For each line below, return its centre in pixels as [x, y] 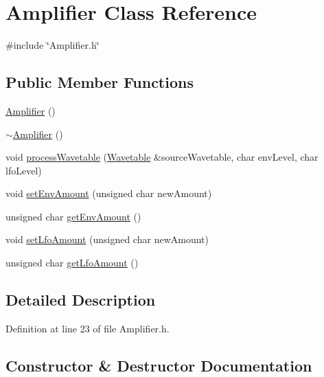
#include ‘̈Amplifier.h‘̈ [53, 45]
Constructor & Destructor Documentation [159, 365]
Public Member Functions [100, 82]
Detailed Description [81, 300]
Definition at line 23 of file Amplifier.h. [88, 328]
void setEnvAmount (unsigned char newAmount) [109, 193]
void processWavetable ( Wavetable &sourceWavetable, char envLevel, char [162, 157]
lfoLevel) [24, 170]
